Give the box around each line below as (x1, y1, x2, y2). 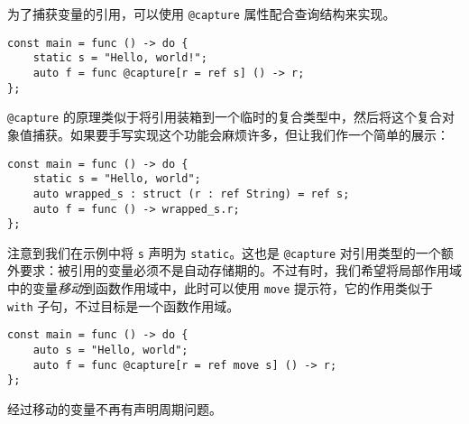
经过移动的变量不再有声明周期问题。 (7, 400, 222, 418)
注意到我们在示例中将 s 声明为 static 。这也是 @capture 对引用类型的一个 (7, 243, 441, 262)
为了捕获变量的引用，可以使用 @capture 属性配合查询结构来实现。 (7, 5, 396, 23)
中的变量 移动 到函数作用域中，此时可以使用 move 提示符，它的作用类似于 (7, 279, 433, 298)
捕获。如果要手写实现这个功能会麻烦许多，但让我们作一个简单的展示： (32, 124, 449, 143)
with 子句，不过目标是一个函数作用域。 (7, 296, 240, 315)
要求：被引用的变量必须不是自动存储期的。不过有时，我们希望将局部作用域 (19, 261, 462, 280)
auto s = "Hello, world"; (32, 344, 189, 357)
